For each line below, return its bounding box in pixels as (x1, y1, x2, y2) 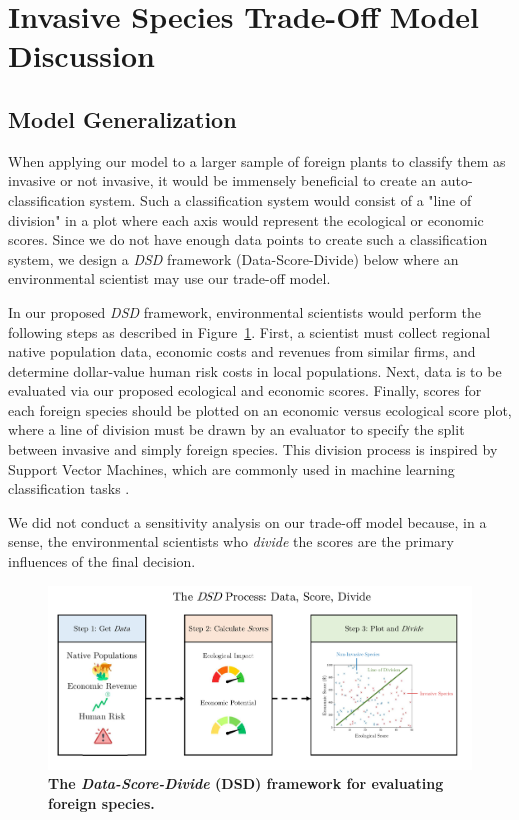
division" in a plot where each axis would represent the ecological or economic (8, 209, 484, 230)
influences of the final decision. (8, 551, 196, 572)
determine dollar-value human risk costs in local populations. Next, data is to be (8, 360, 502, 381)
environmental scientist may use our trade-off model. (8, 268, 331, 289)
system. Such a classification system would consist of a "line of (89, 189, 472, 210)
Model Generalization (8, 103, 237, 134)
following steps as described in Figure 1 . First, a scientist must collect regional (8, 321, 491, 342)
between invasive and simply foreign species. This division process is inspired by (8, 439, 498, 460)
